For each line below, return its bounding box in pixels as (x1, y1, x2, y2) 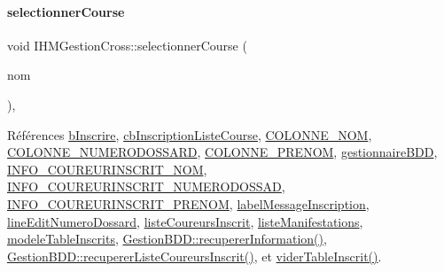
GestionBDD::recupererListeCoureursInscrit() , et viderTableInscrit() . (7, 246, 382, 265)
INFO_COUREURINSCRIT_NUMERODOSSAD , (7, 177, 285, 196)
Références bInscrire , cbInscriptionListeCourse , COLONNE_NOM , (7, 125, 372, 144)
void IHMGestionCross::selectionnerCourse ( (7, 35, 247, 54)
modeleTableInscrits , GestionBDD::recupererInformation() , (7, 229, 327, 248)
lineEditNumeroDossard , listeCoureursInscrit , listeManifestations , (7, 212, 363, 230)
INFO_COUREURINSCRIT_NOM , (7, 159, 207, 178)
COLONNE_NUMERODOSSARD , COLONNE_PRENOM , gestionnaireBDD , (7, 143, 438, 161)
